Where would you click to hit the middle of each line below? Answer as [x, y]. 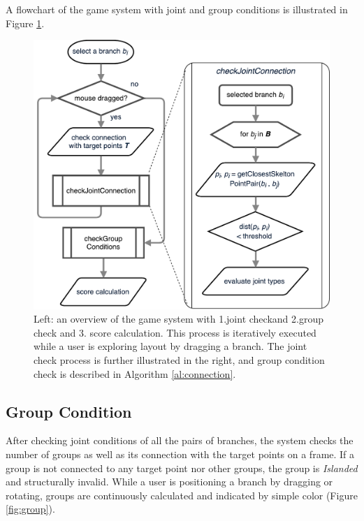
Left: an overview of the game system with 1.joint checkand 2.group [179, 319]
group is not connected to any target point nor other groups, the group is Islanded [182, 468]
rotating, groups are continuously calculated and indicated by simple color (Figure [182, 495]
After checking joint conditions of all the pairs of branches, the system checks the [180, 440]
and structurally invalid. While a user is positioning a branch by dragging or [169, 482]
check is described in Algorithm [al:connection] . [135, 373]
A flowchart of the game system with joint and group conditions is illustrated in [177, 9]
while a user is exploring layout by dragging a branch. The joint [170, 346]
